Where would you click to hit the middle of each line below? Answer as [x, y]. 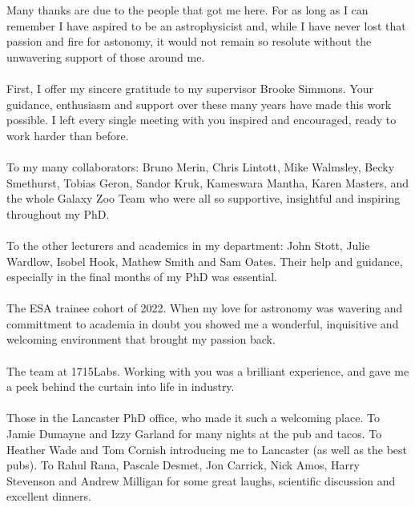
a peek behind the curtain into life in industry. [121, 386]
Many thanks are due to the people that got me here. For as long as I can [187, 10]
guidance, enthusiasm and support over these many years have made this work [199, 104]
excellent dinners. [49, 496]
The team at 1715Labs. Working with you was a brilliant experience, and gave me [208, 370]
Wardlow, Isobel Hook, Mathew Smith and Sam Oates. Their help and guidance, [205, 261]
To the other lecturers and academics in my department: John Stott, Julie [188, 245]
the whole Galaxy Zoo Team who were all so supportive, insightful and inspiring [203, 198]
